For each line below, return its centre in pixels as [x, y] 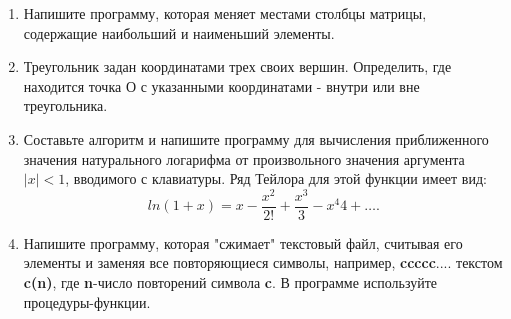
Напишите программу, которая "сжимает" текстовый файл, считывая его [243, 242]
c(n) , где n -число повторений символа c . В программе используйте [230, 282]
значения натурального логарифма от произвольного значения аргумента [244, 158]
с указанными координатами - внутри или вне [280, 85]
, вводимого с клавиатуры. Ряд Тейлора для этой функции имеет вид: [276, 178]
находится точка [72, 85]
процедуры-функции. [87, 301]
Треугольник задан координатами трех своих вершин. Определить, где [237, 66]
